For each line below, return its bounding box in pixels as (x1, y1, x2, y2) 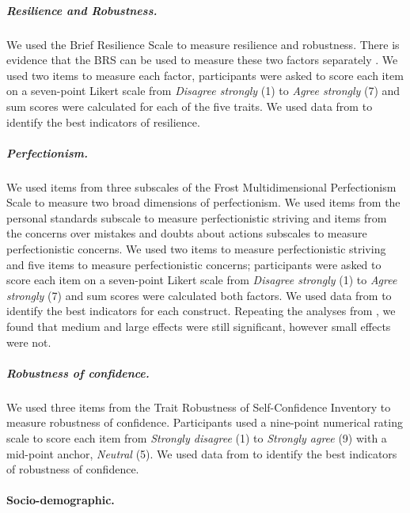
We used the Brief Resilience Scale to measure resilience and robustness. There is (6, 36, 400, 52)
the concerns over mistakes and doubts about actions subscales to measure (6, 225, 367, 241)
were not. (6, 333, 51, 350)
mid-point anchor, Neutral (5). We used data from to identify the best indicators (6, 445, 397, 462)
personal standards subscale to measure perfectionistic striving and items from (6, 209, 387, 226)
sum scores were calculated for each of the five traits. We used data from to (6, 97, 373, 114)
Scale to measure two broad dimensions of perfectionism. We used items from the (6, 194, 401, 211)
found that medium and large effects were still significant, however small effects (6, 318, 391, 335)
